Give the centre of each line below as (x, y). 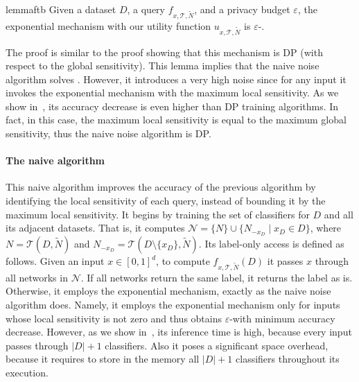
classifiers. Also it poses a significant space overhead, (217, 345)
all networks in (37, 277)
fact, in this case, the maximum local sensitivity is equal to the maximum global (176, 120)
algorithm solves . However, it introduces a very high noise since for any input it (176, 79)
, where (326, 228)
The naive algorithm (55, 160)
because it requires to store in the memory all (103, 359)
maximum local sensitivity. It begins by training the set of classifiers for (158, 214)
